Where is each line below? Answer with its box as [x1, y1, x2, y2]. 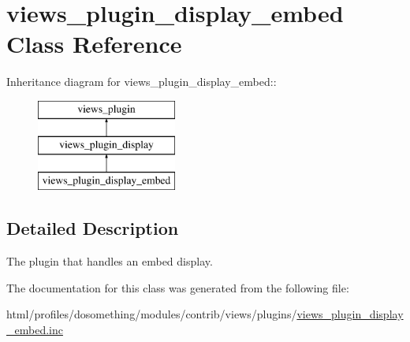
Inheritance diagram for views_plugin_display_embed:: [6, 73, 277, 90]
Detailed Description [6, 216, 179, 240]
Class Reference [6, 28, 182, 60]
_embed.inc [6, 321, 63, 337]
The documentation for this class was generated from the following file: [6, 279, 349, 296]
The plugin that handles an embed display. [6, 253, 213, 270]
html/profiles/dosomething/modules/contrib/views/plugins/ [6, 306, 297, 322]
